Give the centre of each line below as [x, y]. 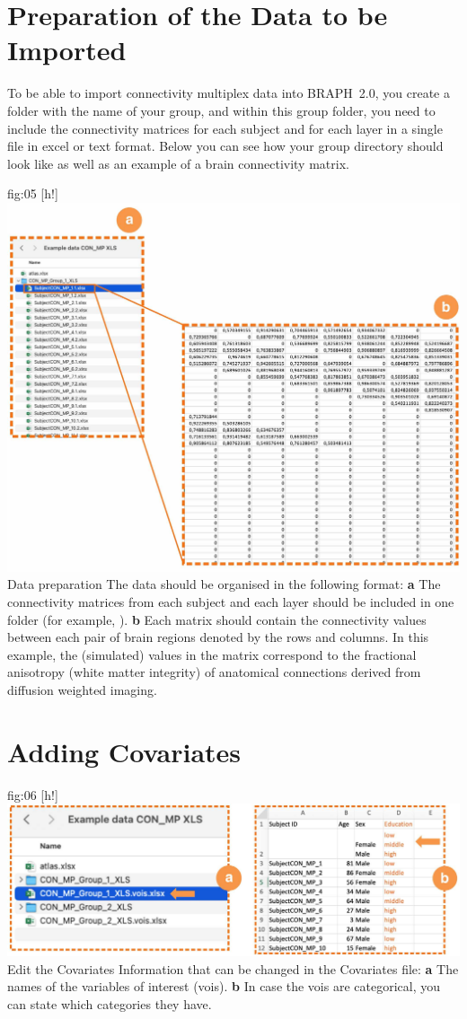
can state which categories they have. [110, 1003]
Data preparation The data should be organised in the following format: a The [224, 584]
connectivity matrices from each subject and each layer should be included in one [231, 602]
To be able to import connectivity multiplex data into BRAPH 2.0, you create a [229, 93]
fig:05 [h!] [33, 193]
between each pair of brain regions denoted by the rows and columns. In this [218, 637]
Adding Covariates [124, 751]
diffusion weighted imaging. [82, 690]
